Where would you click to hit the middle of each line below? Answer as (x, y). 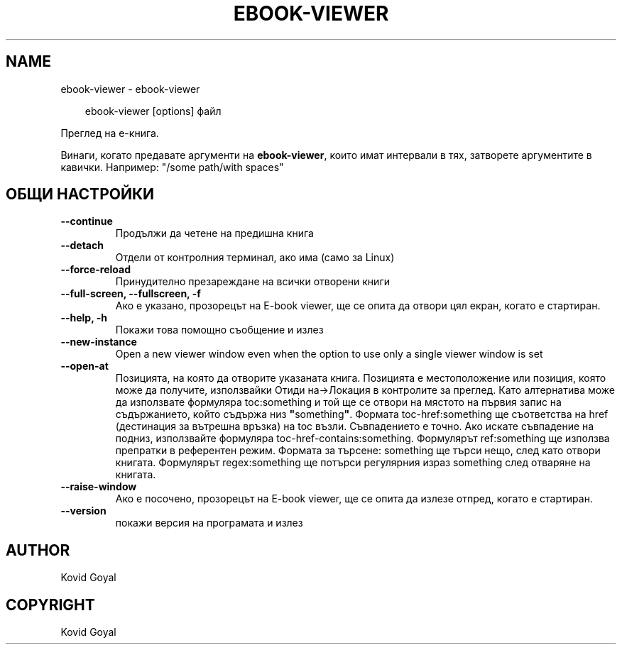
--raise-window (99, 487)
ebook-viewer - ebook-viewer (130, 89)
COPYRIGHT (50, 605)
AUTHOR (38, 550)
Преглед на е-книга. (110, 133)
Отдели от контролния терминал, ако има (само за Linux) (255, 258)
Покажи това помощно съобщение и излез (219, 330)
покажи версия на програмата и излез (209, 523)
